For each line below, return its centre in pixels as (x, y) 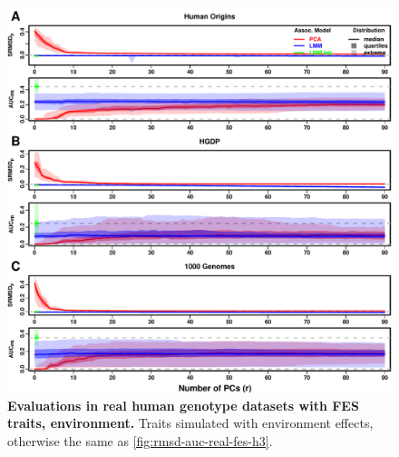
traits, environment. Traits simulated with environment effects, (190, 423)
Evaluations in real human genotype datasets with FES (183, 405)
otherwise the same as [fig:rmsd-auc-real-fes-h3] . (140, 440)
